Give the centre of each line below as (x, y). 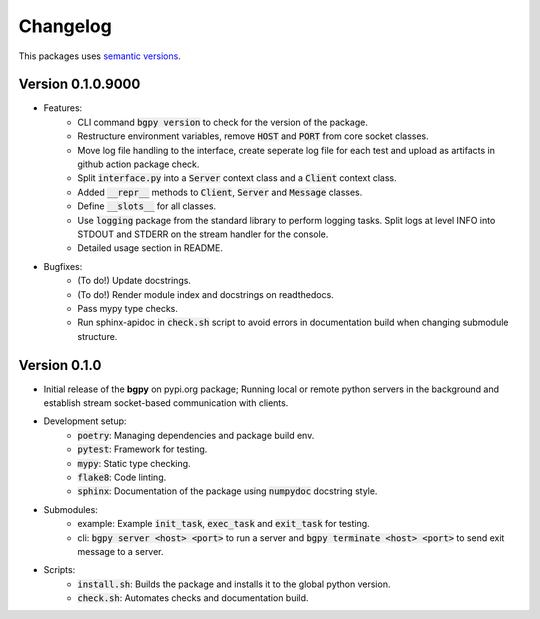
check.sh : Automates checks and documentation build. (193, 598)
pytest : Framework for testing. (142, 449)
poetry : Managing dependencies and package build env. (196, 435)
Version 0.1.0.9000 (79, 84)
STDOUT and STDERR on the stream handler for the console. (203, 234)
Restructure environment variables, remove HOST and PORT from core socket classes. (253, 136)
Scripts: (59, 570)
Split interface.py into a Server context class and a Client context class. (237, 178)
